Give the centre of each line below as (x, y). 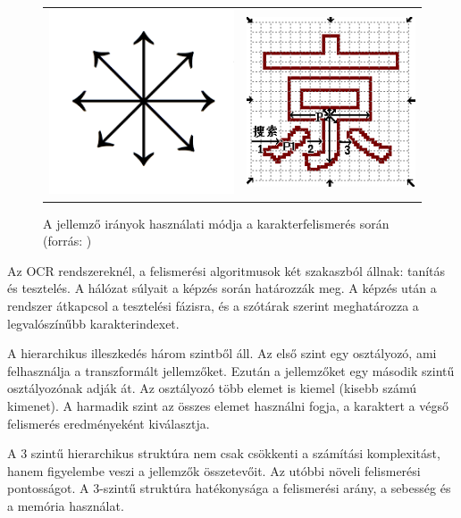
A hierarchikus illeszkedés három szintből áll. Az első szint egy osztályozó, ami (222, 353)
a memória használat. (66, 505)
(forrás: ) (67, 241)
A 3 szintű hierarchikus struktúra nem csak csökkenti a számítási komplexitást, (224, 453)
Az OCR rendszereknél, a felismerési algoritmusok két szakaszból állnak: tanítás (226, 270)
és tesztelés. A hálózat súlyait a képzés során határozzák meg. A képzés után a (222, 288)
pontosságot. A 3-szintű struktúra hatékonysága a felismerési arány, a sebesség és (229, 488)
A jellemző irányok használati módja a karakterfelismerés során (216, 223)
